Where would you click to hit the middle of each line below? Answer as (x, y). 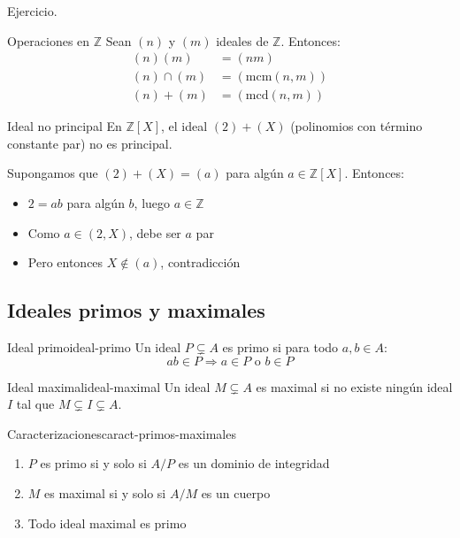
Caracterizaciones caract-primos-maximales (122, 433)
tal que (35, 404)
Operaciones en (49, 40)
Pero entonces (65, 262)
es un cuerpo (236, 493)
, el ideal (184, 126)
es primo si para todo (280, 347)
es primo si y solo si (93, 463)
